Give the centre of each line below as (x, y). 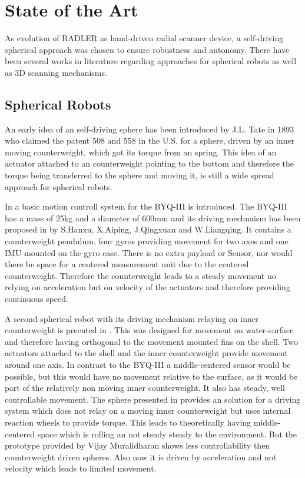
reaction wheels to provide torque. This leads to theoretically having (128, 422)
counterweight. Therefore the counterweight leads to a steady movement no (140, 275)
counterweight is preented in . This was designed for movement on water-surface (149, 330)
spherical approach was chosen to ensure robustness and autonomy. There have (147, 49)
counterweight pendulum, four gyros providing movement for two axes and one (147, 241)
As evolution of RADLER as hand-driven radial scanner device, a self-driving (144, 38)
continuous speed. (37, 299)
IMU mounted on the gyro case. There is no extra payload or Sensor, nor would (149, 252)
